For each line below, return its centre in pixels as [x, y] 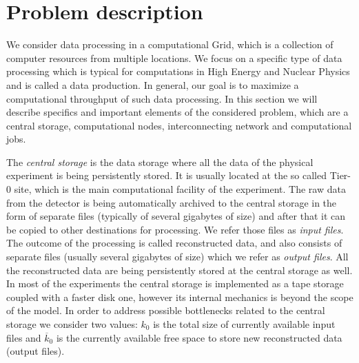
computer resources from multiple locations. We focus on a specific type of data [174, 58]
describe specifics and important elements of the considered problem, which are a [177, 112]
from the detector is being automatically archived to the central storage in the [172, 202]
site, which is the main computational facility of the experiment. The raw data [180, 189]
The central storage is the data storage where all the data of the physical [160, 162]
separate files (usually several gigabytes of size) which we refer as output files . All [177, 257]
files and [24, 337]
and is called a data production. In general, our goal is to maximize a [153, 84]
